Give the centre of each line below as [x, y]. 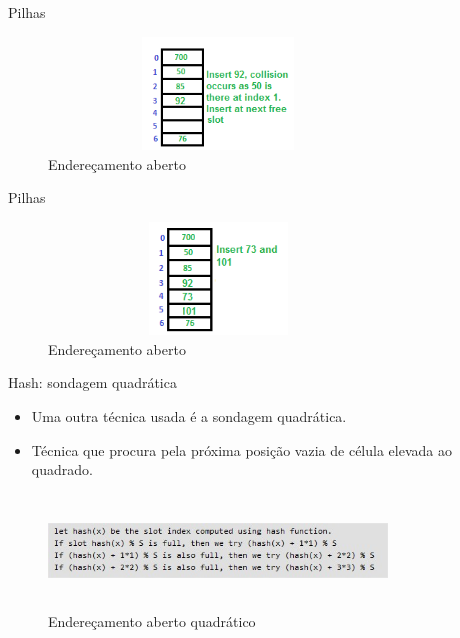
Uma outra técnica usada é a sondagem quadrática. [189, 415]
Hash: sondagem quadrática [92, 382]
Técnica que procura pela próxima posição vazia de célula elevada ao [241, 449]
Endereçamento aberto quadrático [152, 620]
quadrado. [62, 469]
